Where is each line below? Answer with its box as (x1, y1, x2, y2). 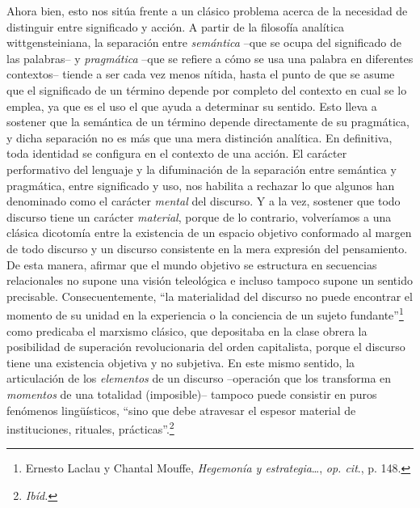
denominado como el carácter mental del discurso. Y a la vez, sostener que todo (6, 193, 401, 210)
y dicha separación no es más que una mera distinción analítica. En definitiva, (6, 129, 393, 146)
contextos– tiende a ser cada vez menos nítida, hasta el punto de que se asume (6, 66, 395, 83)
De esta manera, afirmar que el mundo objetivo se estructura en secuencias (6, 256, 377, 273)
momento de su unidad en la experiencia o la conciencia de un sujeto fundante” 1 (6, 304, 404, 323)
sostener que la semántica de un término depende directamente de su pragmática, (6, 113, 409, 130)
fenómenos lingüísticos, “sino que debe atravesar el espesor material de (6, 401, 356, 418)
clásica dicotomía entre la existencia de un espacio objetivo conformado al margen (6, 224, 412, 241)
